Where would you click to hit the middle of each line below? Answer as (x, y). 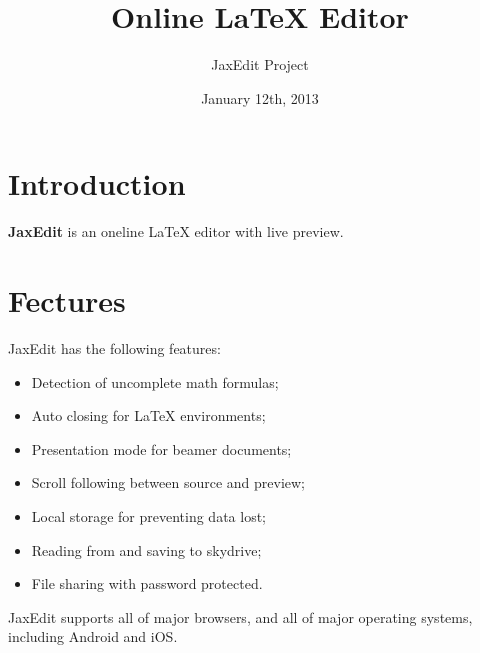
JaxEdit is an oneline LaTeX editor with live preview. (176, 231)
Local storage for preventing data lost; (148, 515)
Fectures (67, 300)
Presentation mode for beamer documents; (161, 448)
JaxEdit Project (260, 64)
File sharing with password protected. (147, 583)
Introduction (97, 183)
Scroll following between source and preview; (168, 482)
